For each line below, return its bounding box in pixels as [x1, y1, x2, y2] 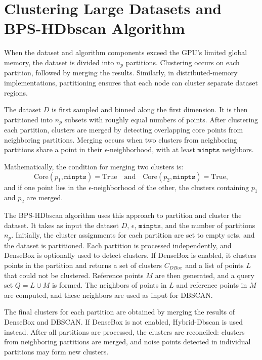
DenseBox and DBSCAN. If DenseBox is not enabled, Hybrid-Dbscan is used [4, 316, 243, 327]
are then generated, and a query [155, 269, 254, 280]
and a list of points [185, 259, 244, 270]
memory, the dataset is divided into [4, 57, 114, 67]
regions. [4, 87, 28, 98]
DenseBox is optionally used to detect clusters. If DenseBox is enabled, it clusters [4, 250, 256, 260]
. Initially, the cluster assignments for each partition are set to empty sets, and [11, 230, 255, 240]
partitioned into [4, 114, 53, 124]
